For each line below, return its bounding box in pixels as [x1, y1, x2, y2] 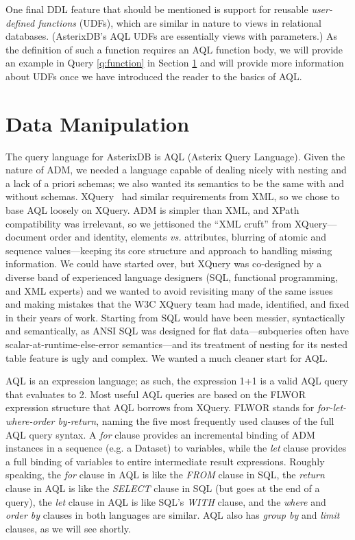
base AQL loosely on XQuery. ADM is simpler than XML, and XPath [5, 203, 299, 217]
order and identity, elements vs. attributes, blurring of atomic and [49, 230, 326, 244]
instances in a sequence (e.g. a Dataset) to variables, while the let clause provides [5, 441, 347, 455]
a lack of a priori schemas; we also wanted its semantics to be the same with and [5, 175, 345, 190]
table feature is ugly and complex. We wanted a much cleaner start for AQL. [5, 350, 328, 365]
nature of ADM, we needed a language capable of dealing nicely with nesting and [5, 162, 347, 177]
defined [5, 15, 35, 29]
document [5, 230, 47, 244]
